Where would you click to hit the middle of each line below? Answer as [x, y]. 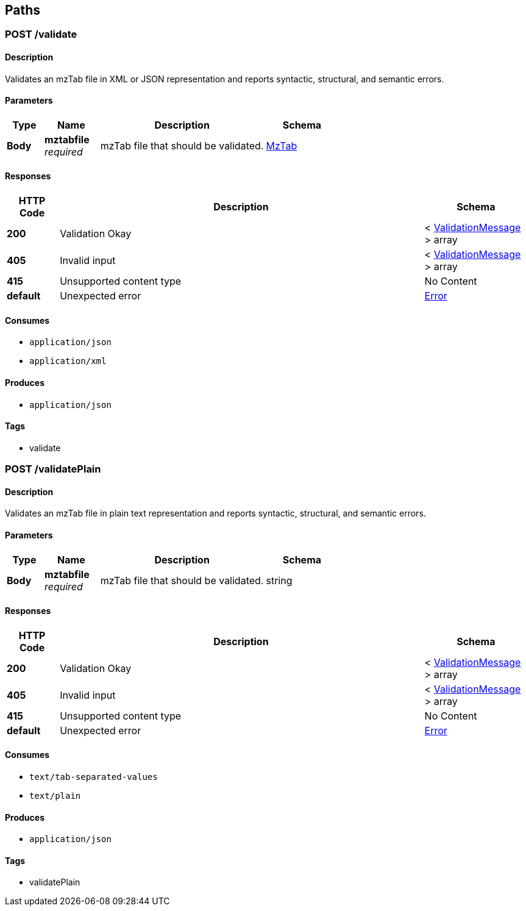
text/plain [55, 795]
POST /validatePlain [53, 469]
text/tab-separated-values [94, 777]
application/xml [68, 361]
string [279, 580]
